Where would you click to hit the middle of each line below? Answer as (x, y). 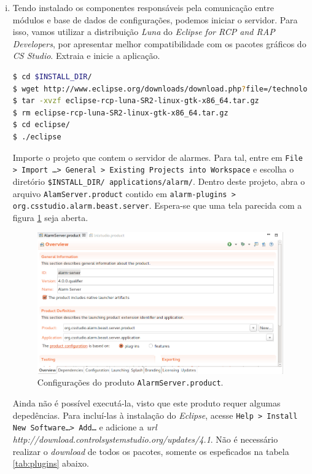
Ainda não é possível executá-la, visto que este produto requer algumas (146, 403)
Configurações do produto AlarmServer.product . (130, 382)
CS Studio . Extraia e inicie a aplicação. (86, 56)
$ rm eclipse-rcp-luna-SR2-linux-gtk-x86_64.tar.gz (120, 113)
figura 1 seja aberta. (50, 217)
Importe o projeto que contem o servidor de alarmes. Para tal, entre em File (158, 157)
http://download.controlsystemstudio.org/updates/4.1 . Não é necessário (145, 439)
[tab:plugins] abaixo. (51, 463)
